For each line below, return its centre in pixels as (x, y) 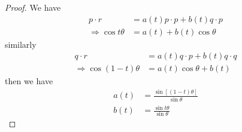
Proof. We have (33, 7)
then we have (29, 81)
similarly (21, 44)
